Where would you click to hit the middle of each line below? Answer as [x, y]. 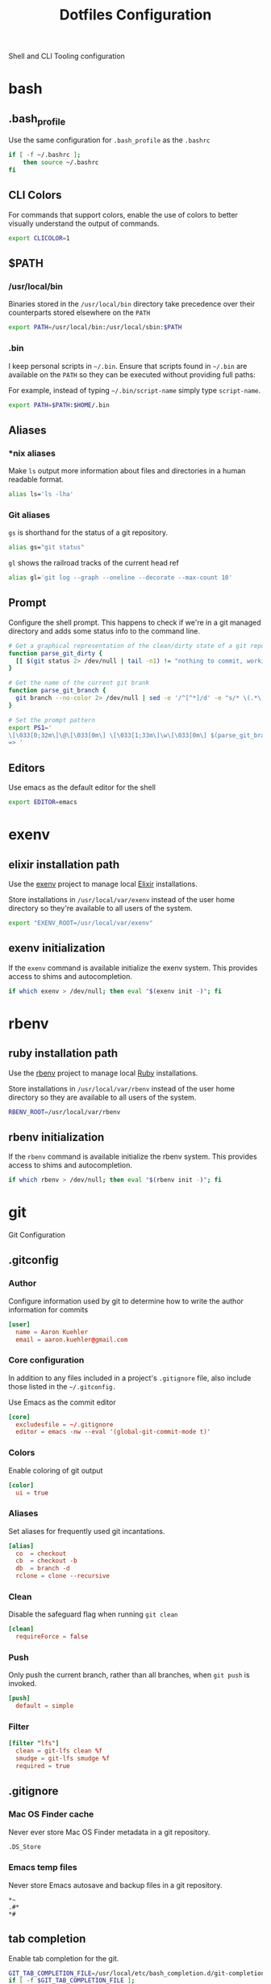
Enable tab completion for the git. [64, 1958]
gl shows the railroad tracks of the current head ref [94, 563]
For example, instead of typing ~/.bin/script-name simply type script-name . [135, 390]
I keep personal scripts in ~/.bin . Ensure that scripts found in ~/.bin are [128, 366]
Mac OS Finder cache [51, 1814]
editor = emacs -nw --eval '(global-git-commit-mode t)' [113, 1432]
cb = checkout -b [47, 1561]
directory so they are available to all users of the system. [102, 1097]
